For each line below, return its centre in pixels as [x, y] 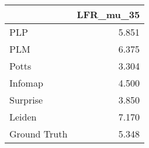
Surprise [26, 100]
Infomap [26, 83]
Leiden [23, 117]
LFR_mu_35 [108, 14]
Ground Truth [39, 134]
